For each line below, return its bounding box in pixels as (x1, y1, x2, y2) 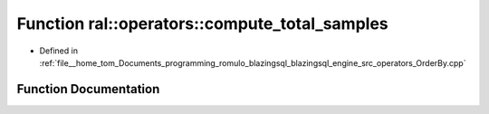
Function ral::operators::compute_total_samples (16, 14, 388, 33)
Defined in (39, 45, 79, 56)
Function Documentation (16, 81, 160, 97)
